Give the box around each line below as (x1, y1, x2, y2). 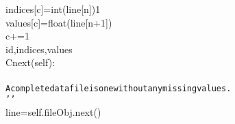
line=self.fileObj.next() (5, 104, 101, 119)
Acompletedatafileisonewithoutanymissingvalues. (5, 83, 232, 93)
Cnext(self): (5, 55, 55, 69)
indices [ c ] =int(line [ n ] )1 (5, 2, 101, 16)
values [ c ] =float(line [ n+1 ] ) (5, 15, 112, 29)
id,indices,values (5, 42, 73, 56)
